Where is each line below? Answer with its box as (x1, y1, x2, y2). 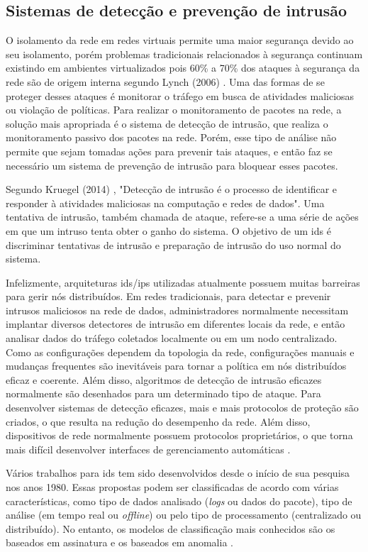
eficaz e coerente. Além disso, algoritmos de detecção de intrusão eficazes (6, 372, 322, 387)
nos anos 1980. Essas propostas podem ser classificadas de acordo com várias (6, 480, 339, 495)
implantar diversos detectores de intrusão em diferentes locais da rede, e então (6, 316, 345, 331)
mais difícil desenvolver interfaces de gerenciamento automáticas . (6, 441, 291, 456)
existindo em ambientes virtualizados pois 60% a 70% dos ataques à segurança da (6, 60, 360, 75)
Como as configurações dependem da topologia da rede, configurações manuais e (6, 344, 355, 359)
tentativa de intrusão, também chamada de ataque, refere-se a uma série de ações (6, 209, 359, 224)
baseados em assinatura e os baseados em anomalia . (6, 535, 233, 550)
